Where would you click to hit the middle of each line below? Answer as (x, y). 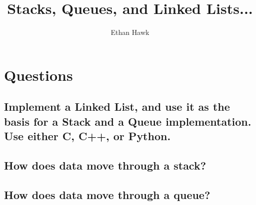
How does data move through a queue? (107, 194)
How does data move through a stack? (105, 165)
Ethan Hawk (130, 32)
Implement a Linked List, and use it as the (117, 106)
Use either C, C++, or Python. (87, 136)
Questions (38, 75)
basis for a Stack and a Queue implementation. (128, 121)
